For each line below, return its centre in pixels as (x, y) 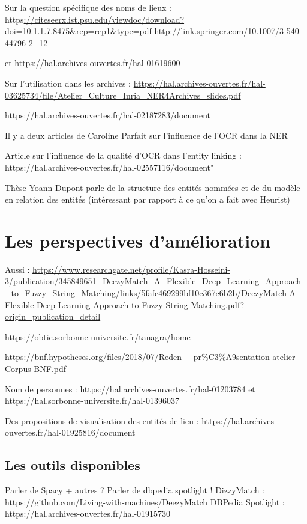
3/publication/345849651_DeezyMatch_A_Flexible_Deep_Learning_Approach (153, 281)
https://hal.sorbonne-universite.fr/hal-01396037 (92, 401)
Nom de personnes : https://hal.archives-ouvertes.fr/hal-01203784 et (130, 388)
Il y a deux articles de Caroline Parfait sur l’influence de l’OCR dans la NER (146, 135)
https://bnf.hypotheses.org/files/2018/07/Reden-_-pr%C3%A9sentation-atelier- (152, 357)
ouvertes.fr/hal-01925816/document (70, 432)
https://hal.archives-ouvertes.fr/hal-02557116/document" (109, 167)
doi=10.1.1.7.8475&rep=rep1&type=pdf (78, 31)
